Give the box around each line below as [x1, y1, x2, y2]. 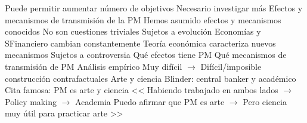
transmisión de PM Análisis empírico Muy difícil [5, 60, 182, 72]
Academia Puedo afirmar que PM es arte [75, 95, 225, 107]
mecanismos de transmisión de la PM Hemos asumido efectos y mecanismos [5, 13, 281, 26]
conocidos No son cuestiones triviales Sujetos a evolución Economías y [5, 25, 261, 38]
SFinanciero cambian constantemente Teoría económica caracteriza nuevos [5, 36, 276, 49]
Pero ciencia [243, 95, 287, 107]
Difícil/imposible [200, 60, 262, 72]
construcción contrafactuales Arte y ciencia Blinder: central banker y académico [5, 72, 296, 84]
